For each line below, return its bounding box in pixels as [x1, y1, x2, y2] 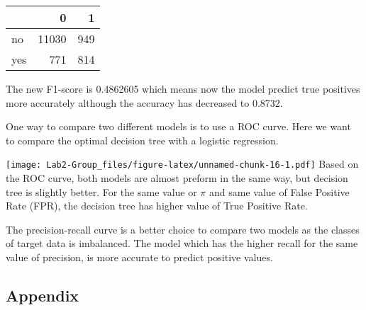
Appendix [6, 284, 79, 306]
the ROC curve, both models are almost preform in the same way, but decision [6, 171, 348, 185]
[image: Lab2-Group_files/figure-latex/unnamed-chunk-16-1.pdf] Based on [6, 156, 359, 171]
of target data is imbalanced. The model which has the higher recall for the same [6, 236, 358, 251]
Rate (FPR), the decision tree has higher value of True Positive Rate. [6, 198, 308, 213]
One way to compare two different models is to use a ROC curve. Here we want [6, 119, 351, 134]
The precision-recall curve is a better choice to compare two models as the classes [6, 222, 360, 236]
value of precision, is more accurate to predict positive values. [6, 250, 273, 264]
